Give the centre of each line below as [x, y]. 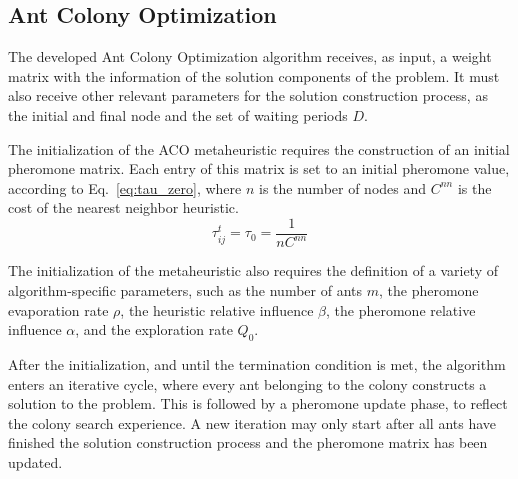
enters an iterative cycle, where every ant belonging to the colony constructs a [247, 383]
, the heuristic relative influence [217, 309]
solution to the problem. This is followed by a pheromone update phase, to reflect [258, 403]
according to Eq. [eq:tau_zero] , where [125, 187]
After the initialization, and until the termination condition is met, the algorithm [257, 363]
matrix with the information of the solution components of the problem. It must [254, 75]
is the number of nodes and [343, 187]
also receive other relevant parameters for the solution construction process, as [248, 95]
